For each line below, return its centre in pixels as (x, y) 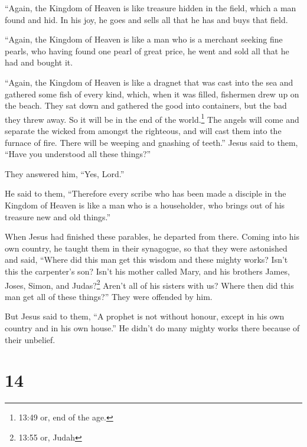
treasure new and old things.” (58, 216)
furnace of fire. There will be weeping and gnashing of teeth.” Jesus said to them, (151, 142)
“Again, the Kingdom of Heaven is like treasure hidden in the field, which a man (151, 8)
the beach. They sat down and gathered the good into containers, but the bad (146, 105)
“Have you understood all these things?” (78, 154)
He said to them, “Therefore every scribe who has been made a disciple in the (146, 193)
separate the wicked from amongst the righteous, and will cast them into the (143, 130)
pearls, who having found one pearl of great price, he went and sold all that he (147, 50)
